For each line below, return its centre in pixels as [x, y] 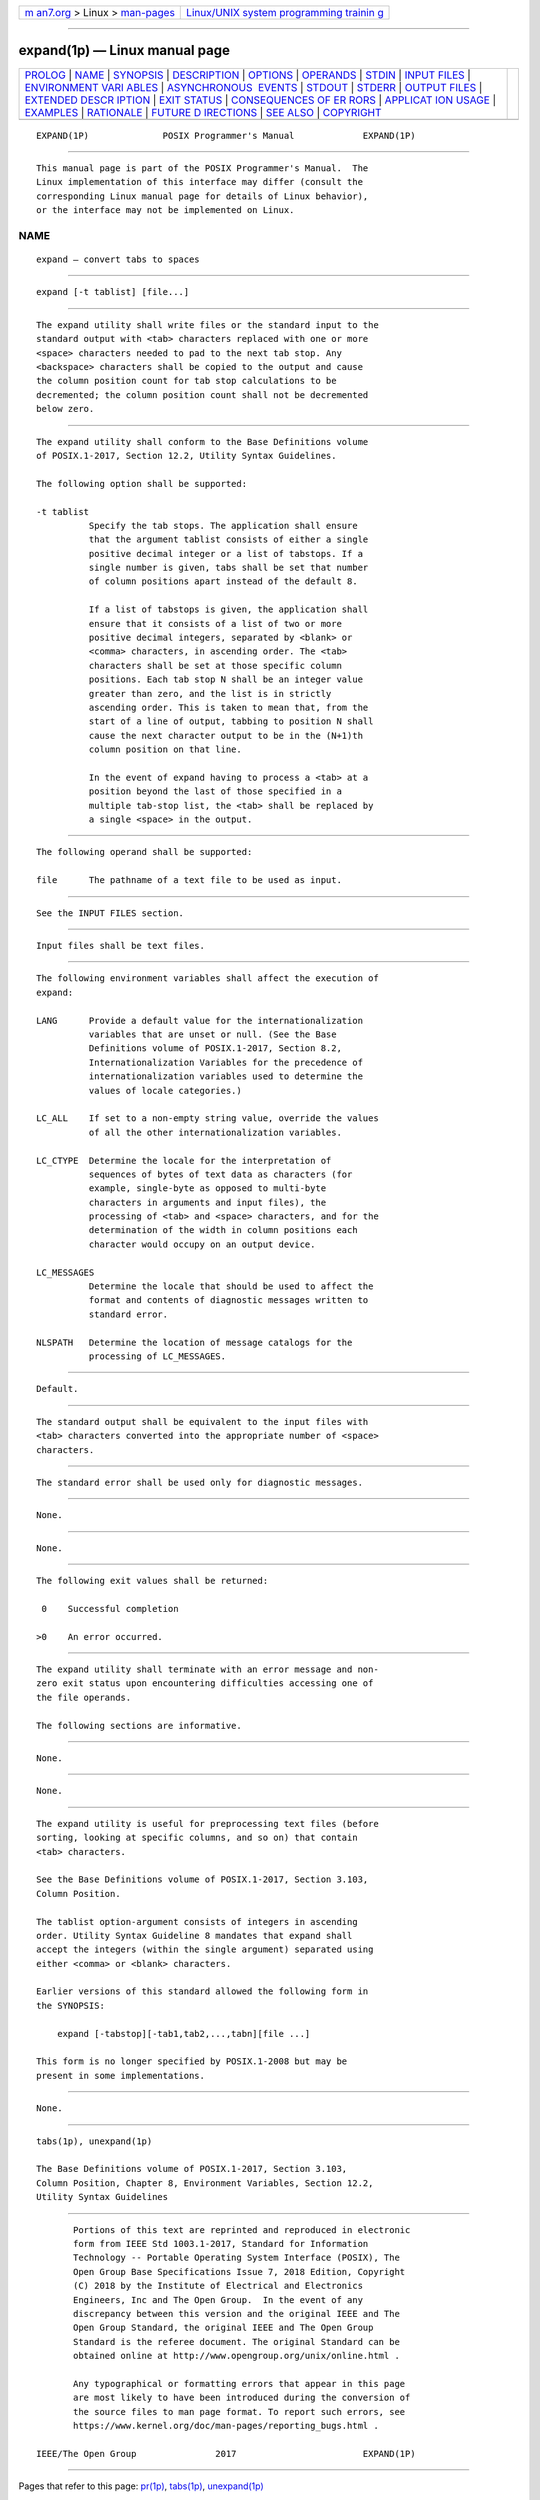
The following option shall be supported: [142, 483]
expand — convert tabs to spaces [118, 259]
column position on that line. [165, 749]
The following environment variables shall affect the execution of [207, 978]
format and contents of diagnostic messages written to [228, 1300]
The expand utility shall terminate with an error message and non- [207, 1669]
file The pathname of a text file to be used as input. [189, 880]
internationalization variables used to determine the [226, 1076]
